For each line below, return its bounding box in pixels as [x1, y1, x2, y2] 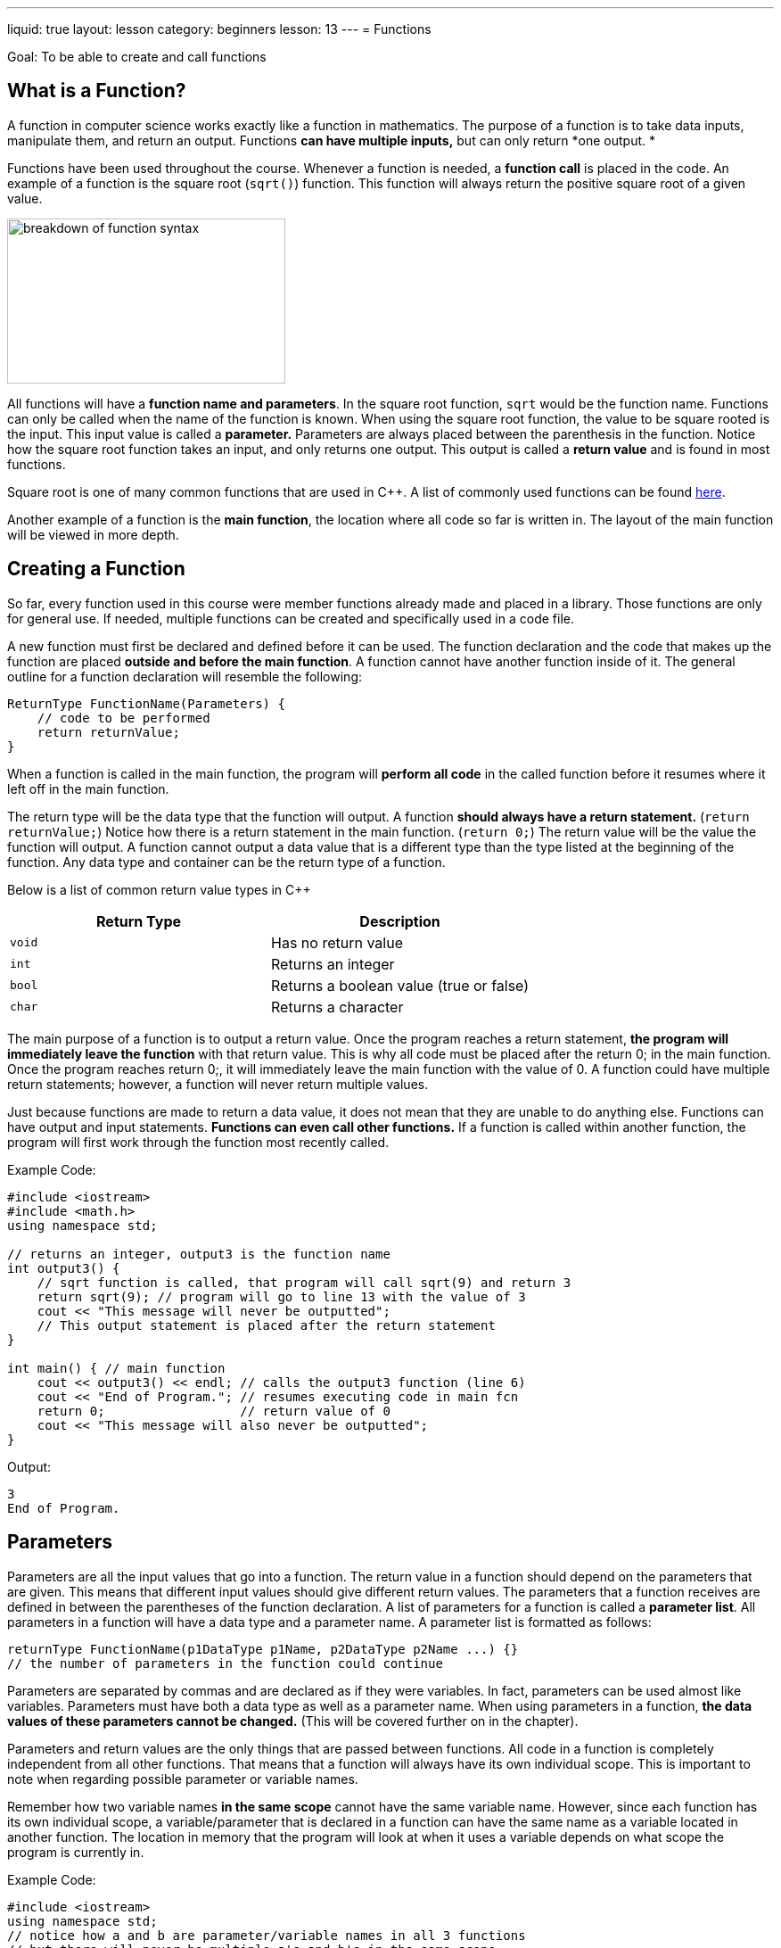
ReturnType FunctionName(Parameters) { [7, 696, 285, 711]
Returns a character [271, 997, 404, 1016]
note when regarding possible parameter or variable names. [7, 1771, 358, 1787]
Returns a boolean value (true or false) [271, 976, 530, 995]
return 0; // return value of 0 [37, 1403, 390, 1418]
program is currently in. [7, 1844, 144, 1860]
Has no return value [271, 933, 403, 952]
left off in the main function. [7, 780, 169, 797]
